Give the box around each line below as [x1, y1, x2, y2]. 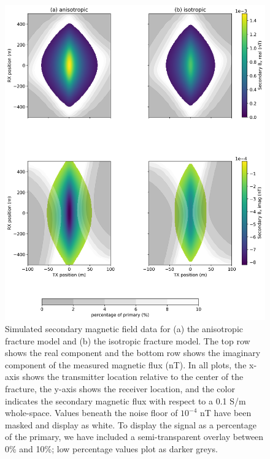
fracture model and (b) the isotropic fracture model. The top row [5, 334, 250, 347]
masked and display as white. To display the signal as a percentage [5, 418, 256, 431]
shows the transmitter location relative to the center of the [22, 370, 244, 383]
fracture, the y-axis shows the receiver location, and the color [5, 382, 235, 395]
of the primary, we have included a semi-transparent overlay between [5, 430, 264, 443]
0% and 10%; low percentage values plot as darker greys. [5, 442, 218, 455]
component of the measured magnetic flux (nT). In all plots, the [5, 358, 247, 371]
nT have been [200, 406, 252, 419]
